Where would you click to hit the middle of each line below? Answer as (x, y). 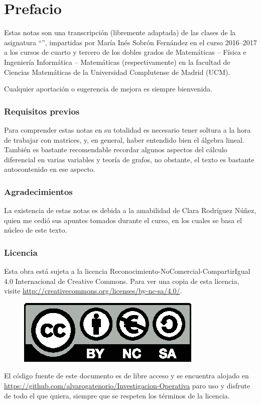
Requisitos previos (42, 111)
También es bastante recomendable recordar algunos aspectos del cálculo (116, 149)
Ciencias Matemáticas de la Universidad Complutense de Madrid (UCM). (117, 72)
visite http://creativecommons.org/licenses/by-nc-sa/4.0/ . (93, 291)
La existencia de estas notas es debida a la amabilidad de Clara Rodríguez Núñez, (130, 210)
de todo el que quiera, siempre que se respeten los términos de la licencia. (117, 395)
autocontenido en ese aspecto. (50, 169)
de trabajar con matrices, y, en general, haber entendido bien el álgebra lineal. (124, 139)
